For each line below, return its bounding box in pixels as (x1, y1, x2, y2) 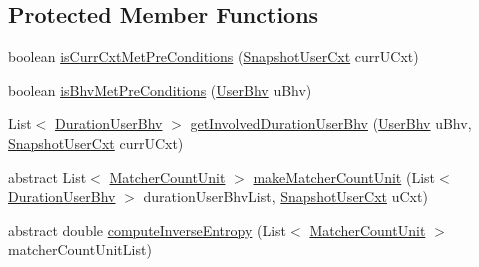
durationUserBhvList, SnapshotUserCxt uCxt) (143, 186, 428, 207)
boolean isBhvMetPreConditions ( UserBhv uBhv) (8, 79, 312, 100)
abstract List (8, 166, 87, 187)
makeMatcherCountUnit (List (253, 166, 435, 187)
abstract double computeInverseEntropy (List (8, 219, 287, 240)
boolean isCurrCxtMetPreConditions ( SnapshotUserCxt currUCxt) (8, 46, 419, 67)
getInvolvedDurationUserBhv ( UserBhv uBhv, (190, 113, 472, 134)
